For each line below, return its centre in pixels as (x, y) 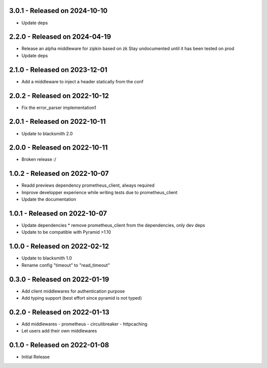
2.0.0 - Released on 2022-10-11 (59, 148)
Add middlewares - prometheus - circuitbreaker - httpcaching (85, 324)
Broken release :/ (39, 159)
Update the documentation (49, 199)
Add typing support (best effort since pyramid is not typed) (82, 298)
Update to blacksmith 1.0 (47, 258)
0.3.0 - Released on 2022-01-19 (59, 279)
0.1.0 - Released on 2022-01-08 (59, 345)
